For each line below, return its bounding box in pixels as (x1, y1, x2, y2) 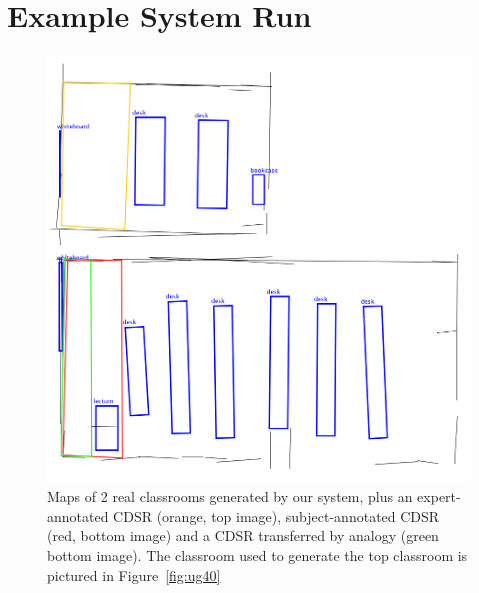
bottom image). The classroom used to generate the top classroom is (47, 545, 468, 566)
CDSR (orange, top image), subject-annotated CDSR (113, 505, 440, 526)
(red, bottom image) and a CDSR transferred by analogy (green (47, 525, 439, 546)
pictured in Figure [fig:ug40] (47, 564, 221, 585)
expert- (417, 486, 461, 507)
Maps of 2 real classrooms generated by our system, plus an (47, 486, 413, 507)
